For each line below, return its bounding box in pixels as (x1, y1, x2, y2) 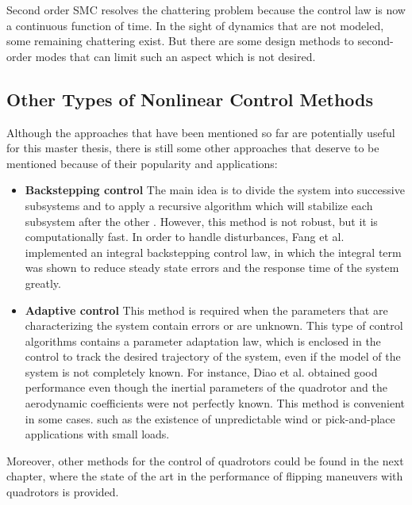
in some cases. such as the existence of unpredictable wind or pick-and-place (25, 410, 395, 427)
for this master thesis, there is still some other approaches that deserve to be (6, 140, 379, 156)
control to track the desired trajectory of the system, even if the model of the (25, 348, 401, 365)
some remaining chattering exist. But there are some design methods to (6, 33, 354, 49)
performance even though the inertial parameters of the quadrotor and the (25, 379, 387, 396)
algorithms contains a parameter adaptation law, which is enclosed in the (25, 332, 381, 349)
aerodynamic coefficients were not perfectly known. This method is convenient (25, 395, 406, 411)
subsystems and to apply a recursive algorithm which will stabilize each (25, 197, 373, 213)
